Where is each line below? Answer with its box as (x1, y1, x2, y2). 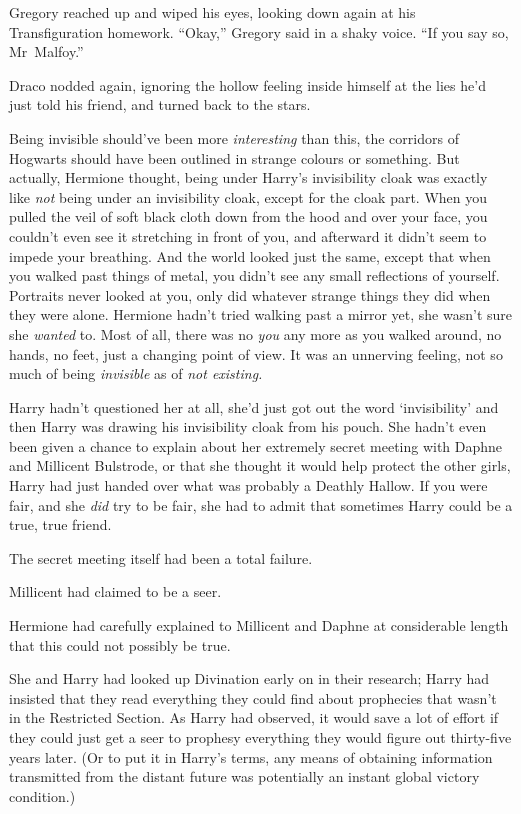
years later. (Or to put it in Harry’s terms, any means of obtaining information (9, 746, 493, 767)
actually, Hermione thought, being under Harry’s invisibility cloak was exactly (9, 167, 488, 188)
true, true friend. (9, 514, 112, 535)
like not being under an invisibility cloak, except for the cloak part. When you (9, 186, 488, 207)
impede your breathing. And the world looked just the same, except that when (9, 245, 491, 266)
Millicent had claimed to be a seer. (9, 581, 222, 602)
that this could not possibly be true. (9, 634, 231, 655)
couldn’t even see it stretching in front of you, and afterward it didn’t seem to (9, 225, 487, 246)
